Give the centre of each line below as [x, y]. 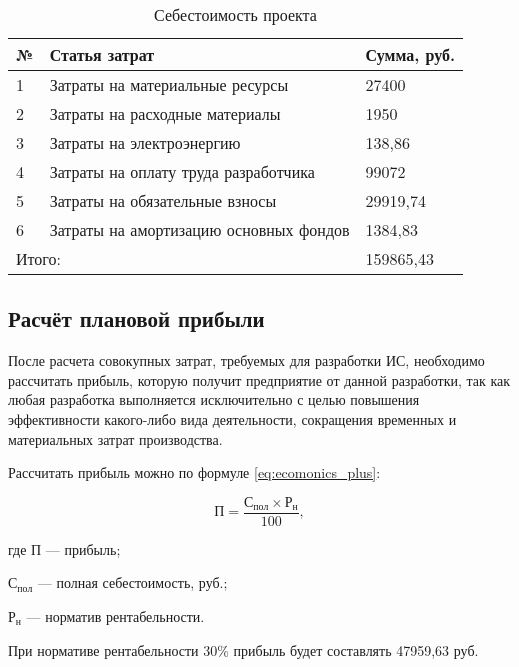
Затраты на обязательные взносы [163, 200]
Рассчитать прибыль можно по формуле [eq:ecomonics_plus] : [194, 472]
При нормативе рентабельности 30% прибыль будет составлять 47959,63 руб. [243, 649]
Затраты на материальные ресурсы [169, 84]
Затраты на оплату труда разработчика [182, 171]
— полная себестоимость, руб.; [132, 582]
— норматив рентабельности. [115, 616]
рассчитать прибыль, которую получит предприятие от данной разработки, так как [259, 379]
